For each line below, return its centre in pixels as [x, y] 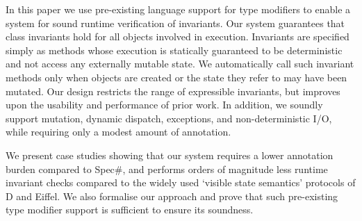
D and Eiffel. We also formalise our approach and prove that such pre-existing [172, 196]
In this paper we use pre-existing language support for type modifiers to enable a [178, 9]
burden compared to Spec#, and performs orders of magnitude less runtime [167, 169]
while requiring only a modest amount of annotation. [118, 132]
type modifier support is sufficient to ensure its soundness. [130, 210]
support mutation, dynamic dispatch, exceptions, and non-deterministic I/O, [169, 118]
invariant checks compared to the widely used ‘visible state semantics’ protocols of [181, 182]
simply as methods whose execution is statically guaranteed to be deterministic [174, 50]
